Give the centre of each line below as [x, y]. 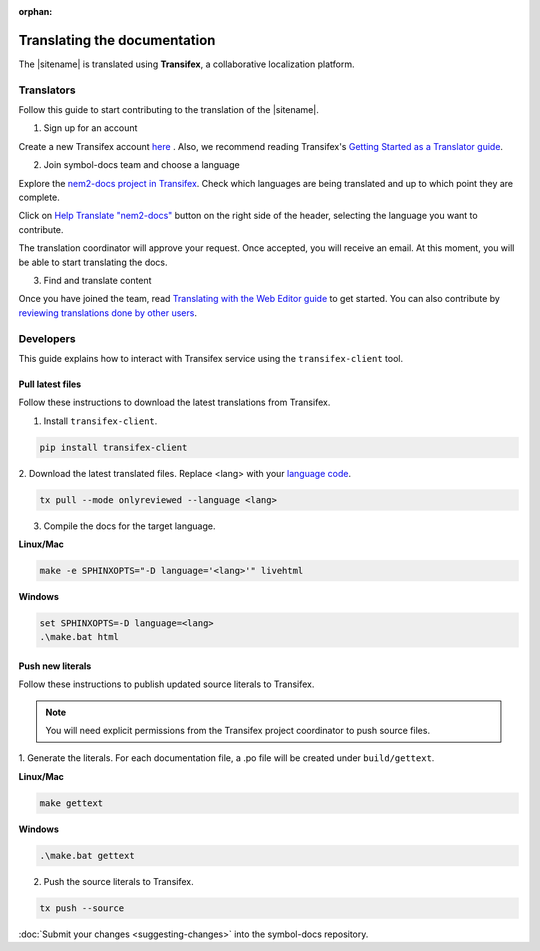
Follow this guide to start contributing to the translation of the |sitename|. [168, 110]
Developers [47, 338]
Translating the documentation [117, 40]
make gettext [71, 803]
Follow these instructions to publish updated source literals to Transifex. [166, 684]
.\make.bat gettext [87, 855]
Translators [47, 90]
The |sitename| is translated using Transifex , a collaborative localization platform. [186, 64]
